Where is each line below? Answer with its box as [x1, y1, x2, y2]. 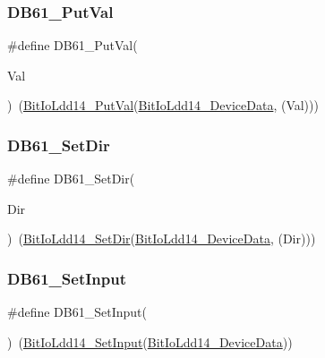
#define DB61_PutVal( [7, 36, 138, 55]
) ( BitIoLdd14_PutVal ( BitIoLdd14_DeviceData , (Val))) [7, 96, 319, 115]
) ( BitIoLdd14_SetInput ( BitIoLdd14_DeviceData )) [7, 332, 293, 351]
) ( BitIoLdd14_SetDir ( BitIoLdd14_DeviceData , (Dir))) [7, 229, 316, 248]
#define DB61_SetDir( [7, 169, 135, 188]
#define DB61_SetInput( [7, 303, 147, 321]
